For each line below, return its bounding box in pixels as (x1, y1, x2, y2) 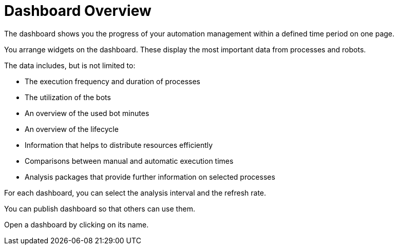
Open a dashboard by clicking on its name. (4, 220, 149, 229)
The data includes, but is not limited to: (4, 61, 136, 70)
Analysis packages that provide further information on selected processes (25, 172, 275, 181)
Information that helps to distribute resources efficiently (25, 140, 213, 149)
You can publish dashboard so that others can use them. (4, 204, 195, 213)
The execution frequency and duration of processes (25, 76, 201, 86)
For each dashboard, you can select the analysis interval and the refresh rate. (4, 188, 267, 197)
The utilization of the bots (25, 92, 111, 102)
